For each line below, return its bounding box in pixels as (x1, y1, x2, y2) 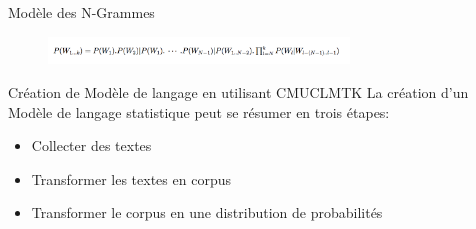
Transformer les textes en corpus (31, 168, 231, 189)
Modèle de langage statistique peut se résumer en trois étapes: (8, 101, 390, 122)
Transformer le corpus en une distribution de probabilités (31, 202, 383, 223)
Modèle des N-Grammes (8, 2, 155, 22)
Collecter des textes (31, 135, 152, 156)
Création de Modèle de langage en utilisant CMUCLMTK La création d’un (8, 82, 469, 103)
